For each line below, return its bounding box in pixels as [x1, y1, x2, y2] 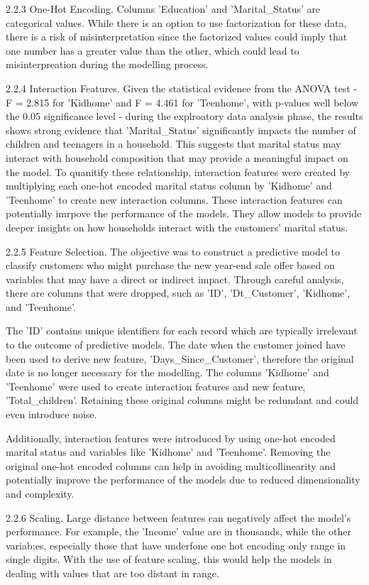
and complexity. [6, 486, 75, 501]
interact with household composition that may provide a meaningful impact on [6, 150, 348, 165]
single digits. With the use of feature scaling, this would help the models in [6, 552, 332, 567]
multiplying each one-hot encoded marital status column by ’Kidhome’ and [6, 178, 332, 193]
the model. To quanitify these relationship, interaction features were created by [6, 164, 350, 179]
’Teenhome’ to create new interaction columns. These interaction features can [6, 192, 343, 207]
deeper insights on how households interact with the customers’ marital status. [6, 219, 348, 234]
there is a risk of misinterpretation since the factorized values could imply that [6, 29, 348, 44]
